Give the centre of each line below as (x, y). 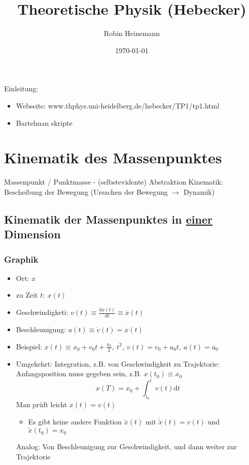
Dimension (32, 234)
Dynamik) (199, 191)
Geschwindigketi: (42, 312)
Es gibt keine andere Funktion (75, 422)
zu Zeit (27, 295)
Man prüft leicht (42, 404)
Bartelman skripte (44, 122)
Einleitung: (21, 88)
